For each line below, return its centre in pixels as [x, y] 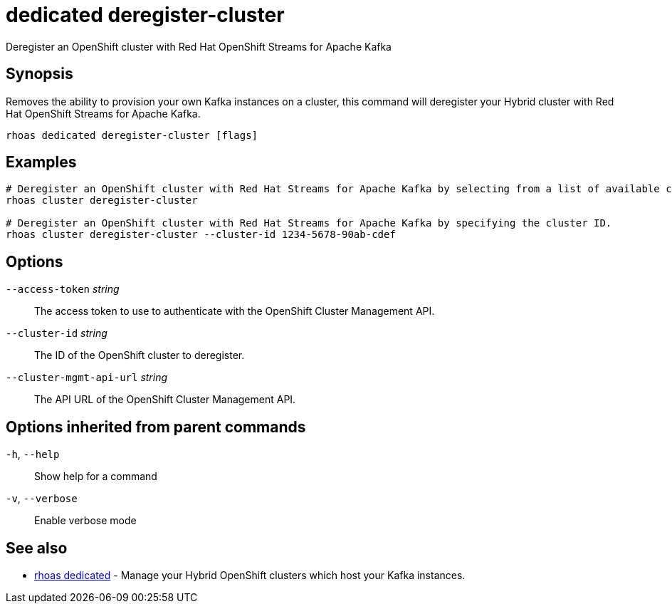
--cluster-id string [57, 333]
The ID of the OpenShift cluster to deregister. [140, 355]
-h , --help [33, 454]
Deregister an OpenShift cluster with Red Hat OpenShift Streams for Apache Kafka [199, 46]
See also [37, 548]
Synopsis [40, 74]
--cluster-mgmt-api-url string [87, 378]
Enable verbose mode [85, 521]
